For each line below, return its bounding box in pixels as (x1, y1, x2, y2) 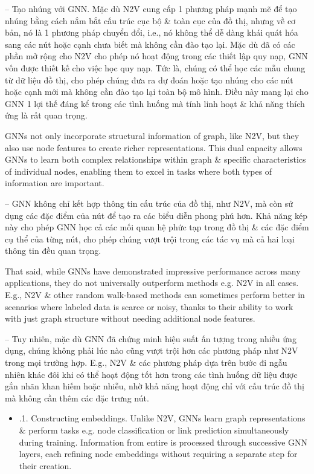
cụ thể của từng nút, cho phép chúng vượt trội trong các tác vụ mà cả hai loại (5, 232, 295, 245)
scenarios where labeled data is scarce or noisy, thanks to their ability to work (5, 300, 293, 313)
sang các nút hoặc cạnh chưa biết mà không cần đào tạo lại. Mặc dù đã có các (5, 37, 295, 50)
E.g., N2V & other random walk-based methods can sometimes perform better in (5, 288, 305, 301)
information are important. (5, 177, 104, 189)
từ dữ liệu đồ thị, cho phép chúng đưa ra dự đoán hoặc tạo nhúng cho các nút (5, 73, 293, 86)
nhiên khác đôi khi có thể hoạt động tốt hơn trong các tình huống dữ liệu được (5, 368, 298, 380)
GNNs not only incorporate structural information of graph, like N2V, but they (5, 129, 300, 141)
